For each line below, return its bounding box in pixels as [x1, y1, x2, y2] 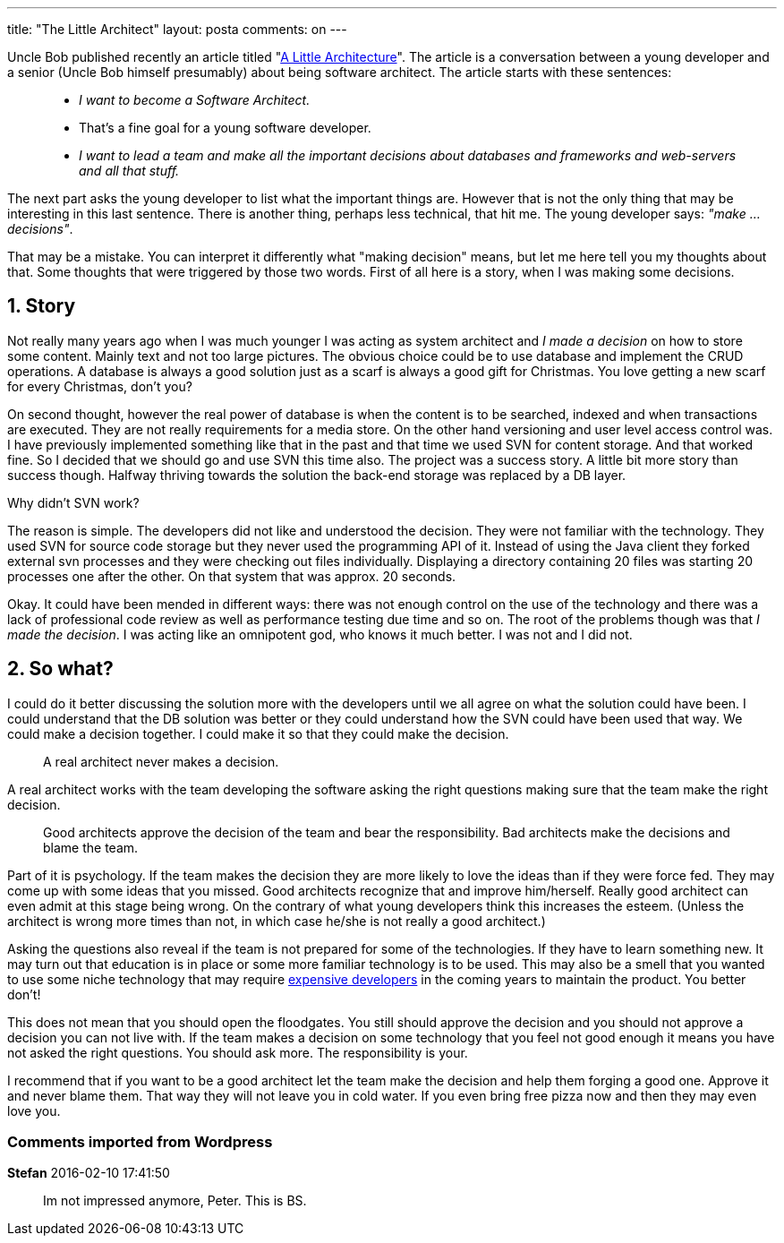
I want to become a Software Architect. [79, 92, 311, 107]
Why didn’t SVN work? [7, 494, 140, 510]
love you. [7, 1102, 61, 1119]
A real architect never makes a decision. [43, 753, 279, 769]
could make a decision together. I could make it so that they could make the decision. [7, 725, 509, 742]
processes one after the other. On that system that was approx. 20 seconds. [7, 568, 456, 584]
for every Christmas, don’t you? [7, 378, 192, 394]
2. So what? [7, 657, 114, 681]
